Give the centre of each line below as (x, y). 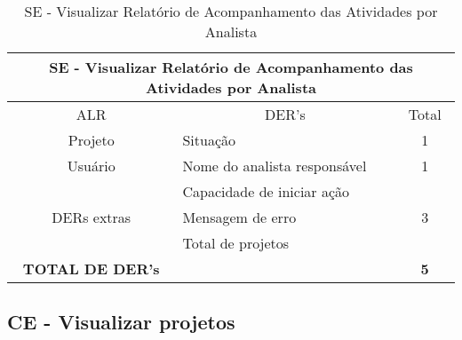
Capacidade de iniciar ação (266, 191)
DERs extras (92, 217)
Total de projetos (236, 243)
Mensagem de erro (239, 217)
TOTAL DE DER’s (91, 269)
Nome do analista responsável (275, 166)
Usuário (91, 166)
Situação (209, 140)
